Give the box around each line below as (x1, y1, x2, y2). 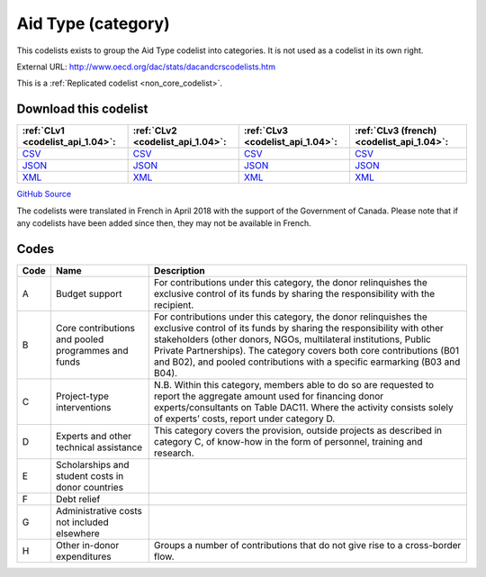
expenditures (55, 550, 112, 563)
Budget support (55, 287, 122, 300)
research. (153, 446, 194, 459)
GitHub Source (16, 189, 72, 200)
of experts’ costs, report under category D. (153, 412, 336, 425)
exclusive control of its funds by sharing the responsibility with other (153, 321, 445, 334)
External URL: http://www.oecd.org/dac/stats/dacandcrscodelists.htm (16, 61, 276, 72)
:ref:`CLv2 (132, 124, 177, 137)
